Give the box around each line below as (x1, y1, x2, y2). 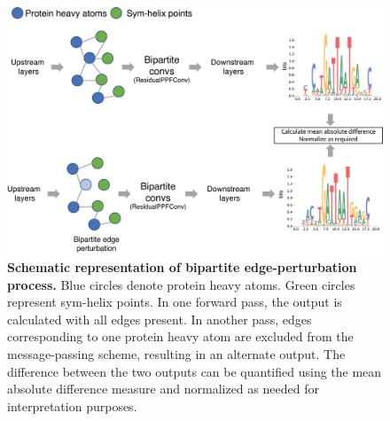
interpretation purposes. (7, 396, 137, 415)
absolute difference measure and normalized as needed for (7, 379, 319, 398)
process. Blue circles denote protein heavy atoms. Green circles (7, 275, 355, 293)
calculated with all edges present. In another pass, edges (7, 309, 312, 328)
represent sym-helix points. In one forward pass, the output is (7, 292, 342, 311)
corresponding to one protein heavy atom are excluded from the (7, 327, 354, 346)
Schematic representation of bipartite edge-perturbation (7, 258, 357, 277)
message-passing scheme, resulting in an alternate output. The (7, 345, 346, 363)
